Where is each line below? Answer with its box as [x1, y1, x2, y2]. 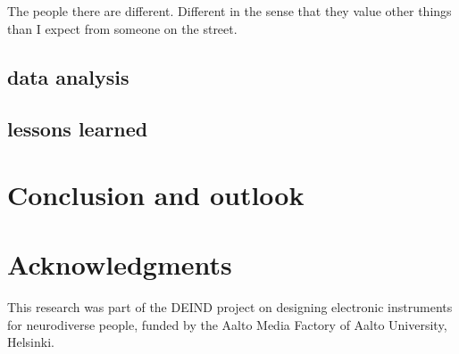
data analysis [7, 62, 129, 90]
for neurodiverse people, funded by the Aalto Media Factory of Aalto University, [7, 315, 447, 333]
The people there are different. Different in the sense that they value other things [7, 2, 452, 20]
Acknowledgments [7, 246, 232, 283]
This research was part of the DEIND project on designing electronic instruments [7, 298, 453, 317]
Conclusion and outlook [7, 176, 305, 212]
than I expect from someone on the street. [7, 19, 238, 37]
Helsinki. [7, 333, 54, 351]
